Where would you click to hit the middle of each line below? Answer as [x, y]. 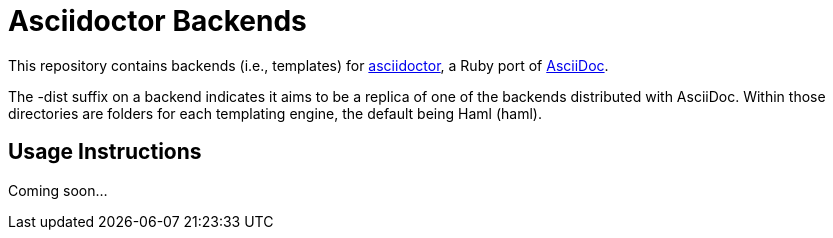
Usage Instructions [105, 152]
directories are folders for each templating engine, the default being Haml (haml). [275, 113]
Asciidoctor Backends [157, 21]
